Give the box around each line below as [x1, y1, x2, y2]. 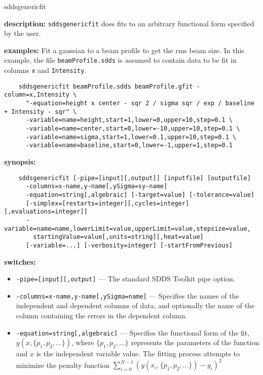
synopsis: [4, 156, 36, 166]
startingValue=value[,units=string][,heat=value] [33, 233, 204, 241]
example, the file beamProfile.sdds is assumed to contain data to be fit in [4, 55, 237, 65]
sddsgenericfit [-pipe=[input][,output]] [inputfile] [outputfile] [18, 174, 251, 182]
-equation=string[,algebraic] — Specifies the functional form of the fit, [16, 327, 250, 338]
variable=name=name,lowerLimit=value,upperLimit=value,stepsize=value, [4, 225, 251, 232]
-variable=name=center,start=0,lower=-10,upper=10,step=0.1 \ [25, 125, 240, 133]
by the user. [4, 28, 41, 38]
